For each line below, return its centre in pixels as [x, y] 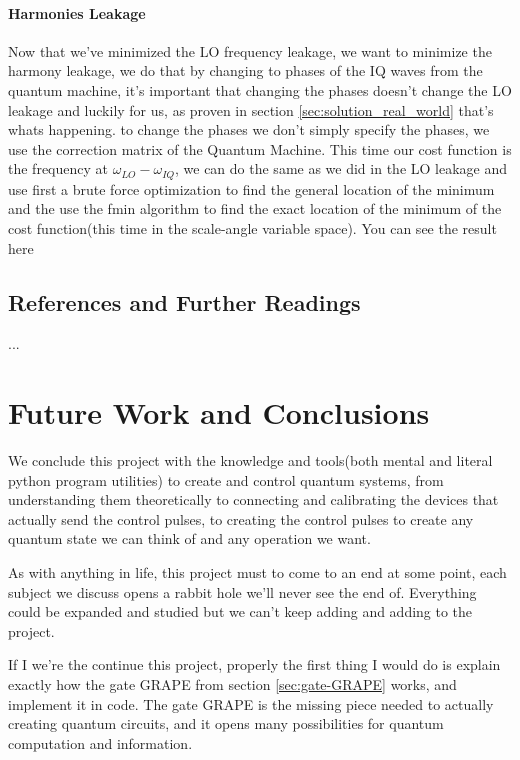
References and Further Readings [184, 301]
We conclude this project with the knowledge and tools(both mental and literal [250, 460]
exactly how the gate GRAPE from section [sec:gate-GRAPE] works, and [232, 684]
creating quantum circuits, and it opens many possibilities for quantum [226, 723]
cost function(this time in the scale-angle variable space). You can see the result [252, 228]
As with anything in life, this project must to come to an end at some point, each [257, 572]
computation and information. [100, 742]
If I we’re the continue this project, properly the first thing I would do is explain [254, 664]
